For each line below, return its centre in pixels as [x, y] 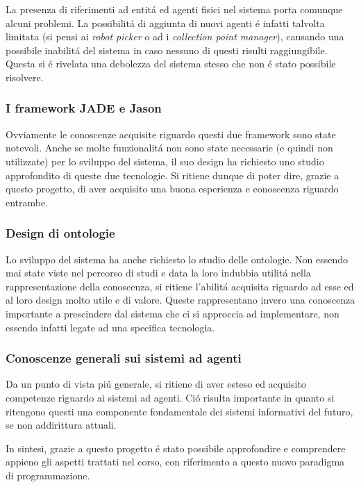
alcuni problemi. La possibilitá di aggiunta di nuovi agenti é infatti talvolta [165, 23]
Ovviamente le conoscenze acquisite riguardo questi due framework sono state [171, 134]
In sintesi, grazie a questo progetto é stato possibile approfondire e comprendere [176, 448]
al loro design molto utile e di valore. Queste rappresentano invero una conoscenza [180, 300]
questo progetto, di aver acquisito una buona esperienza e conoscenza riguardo [172, 189]
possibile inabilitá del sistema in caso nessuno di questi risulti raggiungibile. [167, 50]
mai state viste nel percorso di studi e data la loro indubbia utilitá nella [158, 273]
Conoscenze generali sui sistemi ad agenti [124, 358]
